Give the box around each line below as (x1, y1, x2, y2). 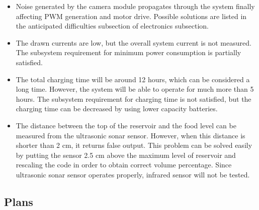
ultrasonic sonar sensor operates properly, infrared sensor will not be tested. (16, 169, 250, 179)
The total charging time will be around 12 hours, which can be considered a (16, 74, 250, 84)
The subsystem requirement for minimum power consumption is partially (16, 47, 241, 58)
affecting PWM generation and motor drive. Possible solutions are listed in (16, 11, 247, 21)
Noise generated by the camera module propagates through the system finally (16, 1, 255, 11)
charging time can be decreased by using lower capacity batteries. (16, 103, 218, 114)
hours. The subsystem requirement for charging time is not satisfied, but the (16, 93, 251, 104)
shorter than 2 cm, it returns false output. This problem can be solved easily (16, 140, 252, 150)
